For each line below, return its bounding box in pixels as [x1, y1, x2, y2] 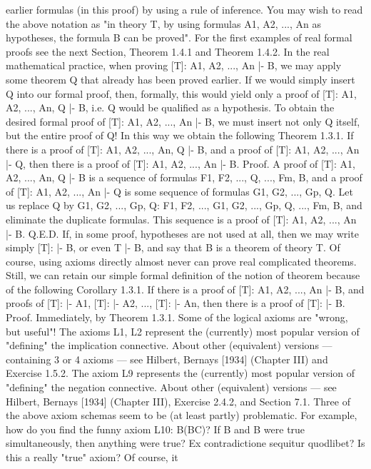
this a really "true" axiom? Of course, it [6, 450, 178, 464]
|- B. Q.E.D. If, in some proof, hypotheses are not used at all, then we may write [6, 226, 359, 241]
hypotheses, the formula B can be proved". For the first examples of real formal [6, 30, 352, 45]
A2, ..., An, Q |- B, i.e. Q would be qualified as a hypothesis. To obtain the [6, 100, 335, 115]
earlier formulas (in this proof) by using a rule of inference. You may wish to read [6, 2, 363, 16]
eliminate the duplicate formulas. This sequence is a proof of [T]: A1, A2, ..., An [6, 211, 357, 226]
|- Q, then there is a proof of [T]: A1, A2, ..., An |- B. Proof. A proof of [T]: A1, [6, 156, 355, 171]
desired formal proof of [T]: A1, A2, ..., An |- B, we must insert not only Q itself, [6, 114, 360, 128]
